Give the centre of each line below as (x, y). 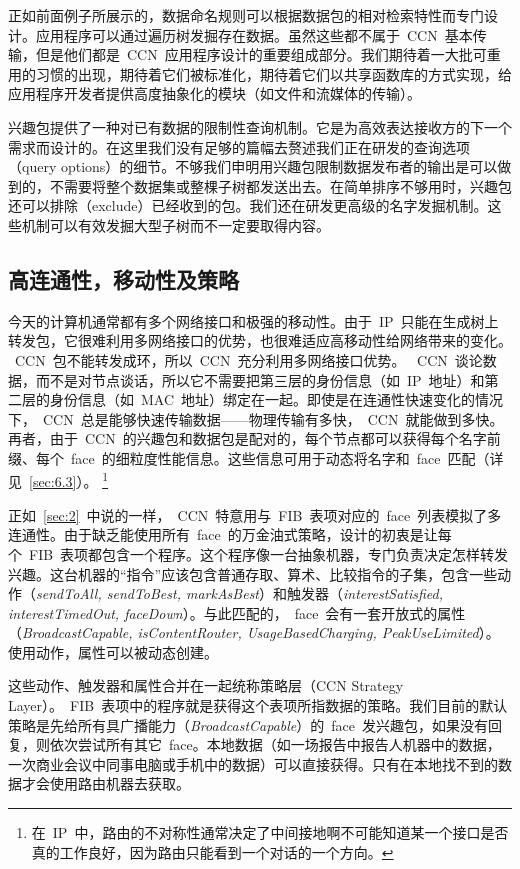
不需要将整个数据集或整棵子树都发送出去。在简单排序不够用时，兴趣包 (280, 185)
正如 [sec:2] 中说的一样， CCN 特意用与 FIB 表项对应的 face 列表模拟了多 (255, 514)
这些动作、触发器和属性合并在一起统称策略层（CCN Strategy (206, 685)
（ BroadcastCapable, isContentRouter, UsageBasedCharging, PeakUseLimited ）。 (254, 632)
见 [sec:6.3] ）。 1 (58, 480)
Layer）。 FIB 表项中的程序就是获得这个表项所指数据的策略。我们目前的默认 (258, 705)
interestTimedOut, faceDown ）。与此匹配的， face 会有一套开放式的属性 (237, 612)
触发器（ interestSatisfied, (365, 593)
